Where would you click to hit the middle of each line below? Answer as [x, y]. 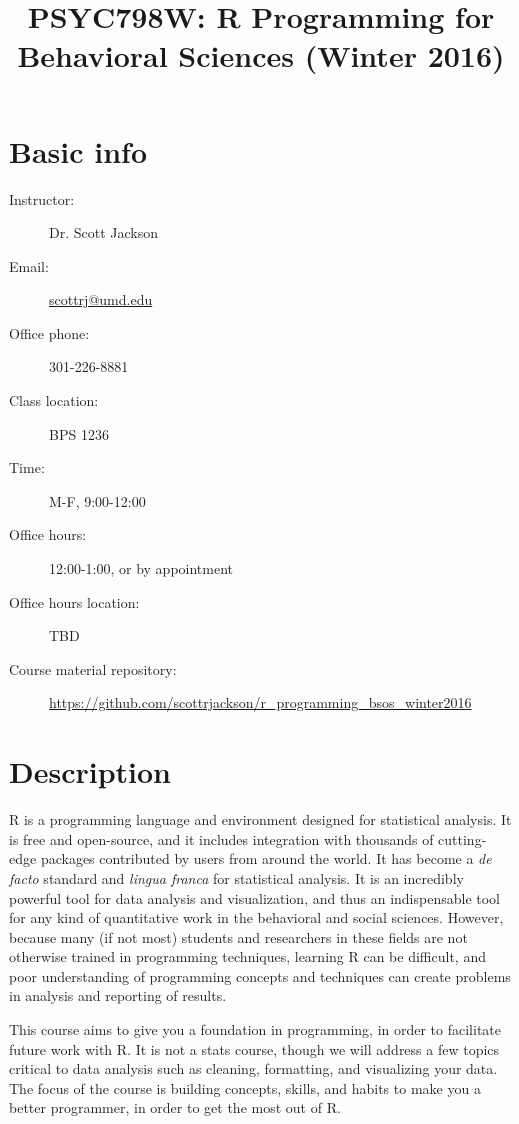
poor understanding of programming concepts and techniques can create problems [260, 975]
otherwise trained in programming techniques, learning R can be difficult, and [247, 956]
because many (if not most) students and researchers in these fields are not [238, 936]
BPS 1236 [79, 433]
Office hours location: [74, 601]
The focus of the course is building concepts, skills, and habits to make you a [245, 1087]
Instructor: [42, 198]
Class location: [54, 400]
